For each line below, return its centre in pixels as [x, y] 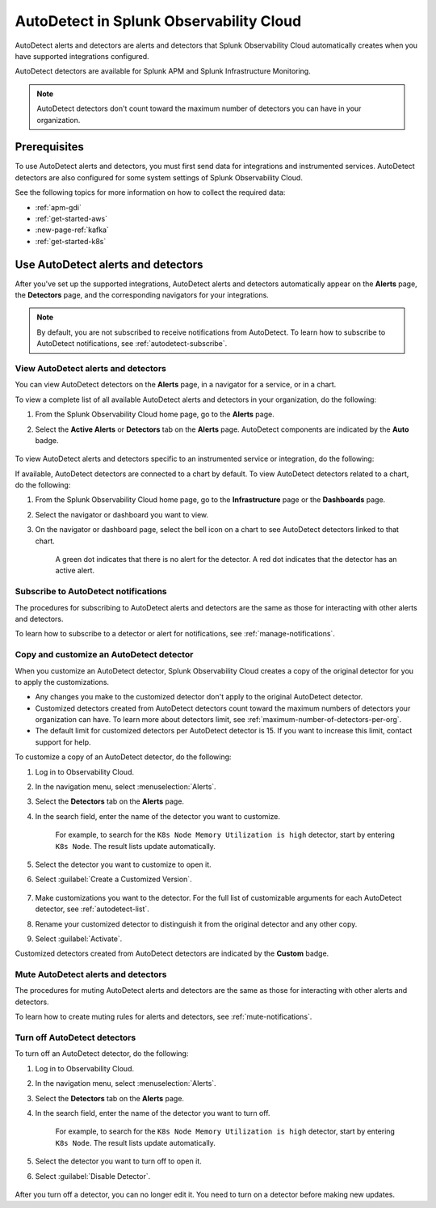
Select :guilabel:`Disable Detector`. [93, 1176]
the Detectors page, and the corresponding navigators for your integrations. [142, 295]
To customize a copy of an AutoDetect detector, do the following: [123, 757]
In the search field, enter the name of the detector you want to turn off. [153, 1113]
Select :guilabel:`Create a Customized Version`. [114, 879]
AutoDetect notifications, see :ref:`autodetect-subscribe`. [132, 344]
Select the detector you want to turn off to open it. [118, 1161]
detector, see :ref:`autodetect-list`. [92, 909]
